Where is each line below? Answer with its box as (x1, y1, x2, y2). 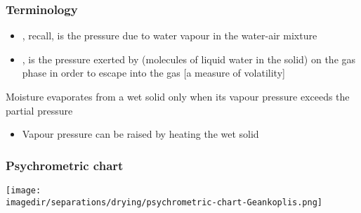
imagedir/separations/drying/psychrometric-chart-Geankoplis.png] (6, 197, 323, 207)
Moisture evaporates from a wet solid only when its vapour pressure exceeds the (6, 89, 350, 103)
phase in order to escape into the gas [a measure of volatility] (22, 65, 285, 80)
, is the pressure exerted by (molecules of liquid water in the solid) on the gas (22, 51, 356, 66)
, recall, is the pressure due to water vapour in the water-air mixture (22, 28, 317, 43)
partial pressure (6, 103, 73, 117)
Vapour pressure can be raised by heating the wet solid (22, 127, 259, 141)
